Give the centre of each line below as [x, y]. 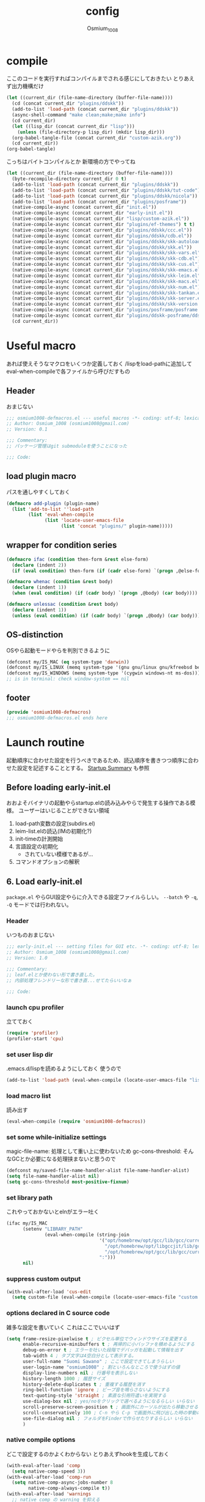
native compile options [41, 1440]
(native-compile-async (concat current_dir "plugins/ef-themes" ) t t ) [103, 225]
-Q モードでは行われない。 [39, 905]
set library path [30, 1198]
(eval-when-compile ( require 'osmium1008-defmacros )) [76, 1122]
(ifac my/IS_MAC [27, 1223]
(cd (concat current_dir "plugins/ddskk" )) [68, 104]
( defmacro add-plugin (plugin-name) [53, 504]
